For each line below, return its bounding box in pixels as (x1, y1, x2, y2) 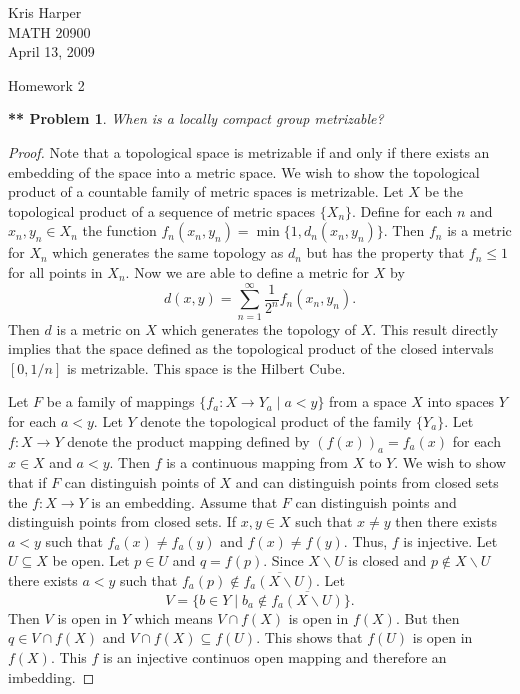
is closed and (348, 550, 427, 571)
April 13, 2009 (8, 41, 95, 62)
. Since (263, 550, 304, 571)
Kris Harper (8, 2, 82, 22)
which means (134, 607, 213, 628)
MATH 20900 (8, 21, 91, 42)
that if (8, 472, 47, 493)
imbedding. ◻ (8, 666, 95, 687)
